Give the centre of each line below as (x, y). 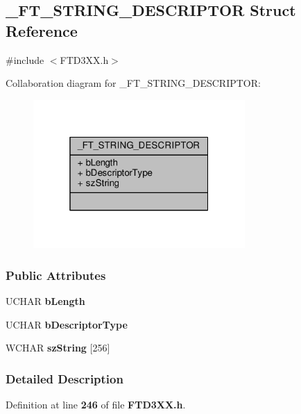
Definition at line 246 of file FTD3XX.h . (96, 404)
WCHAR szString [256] (58, 348)
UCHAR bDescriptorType (67, 324)
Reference (42, 30)
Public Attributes (56, 275)
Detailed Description (64, 378)
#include (25, 59)
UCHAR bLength (45, 300)
